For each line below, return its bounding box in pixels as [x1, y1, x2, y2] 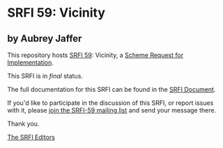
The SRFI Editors [7, 133, 56, 141]
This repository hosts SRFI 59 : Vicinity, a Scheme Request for [7, 51, 183, 59]
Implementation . [7, 58, 54, 67]
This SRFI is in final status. [7, 72, 84, 80]
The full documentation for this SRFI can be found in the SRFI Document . [7, 85, 216, 93]
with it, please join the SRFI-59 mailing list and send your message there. [7, 106, 217, 114]
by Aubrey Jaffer [7, 33, 82, 44]
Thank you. [7, 120, 40, 128]
